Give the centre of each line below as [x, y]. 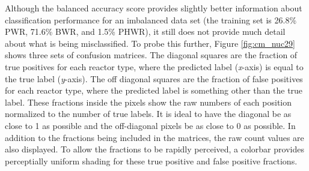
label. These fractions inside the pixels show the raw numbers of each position [148, 102]
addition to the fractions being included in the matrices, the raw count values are [154, 137]
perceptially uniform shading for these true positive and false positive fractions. [151, 160]
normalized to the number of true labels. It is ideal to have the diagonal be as [148, 114]
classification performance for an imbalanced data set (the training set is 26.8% [151, 19]
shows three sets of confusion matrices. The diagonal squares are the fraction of [151, 55]
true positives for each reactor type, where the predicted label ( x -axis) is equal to [154, 66]
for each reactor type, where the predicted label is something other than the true [154, 90]
